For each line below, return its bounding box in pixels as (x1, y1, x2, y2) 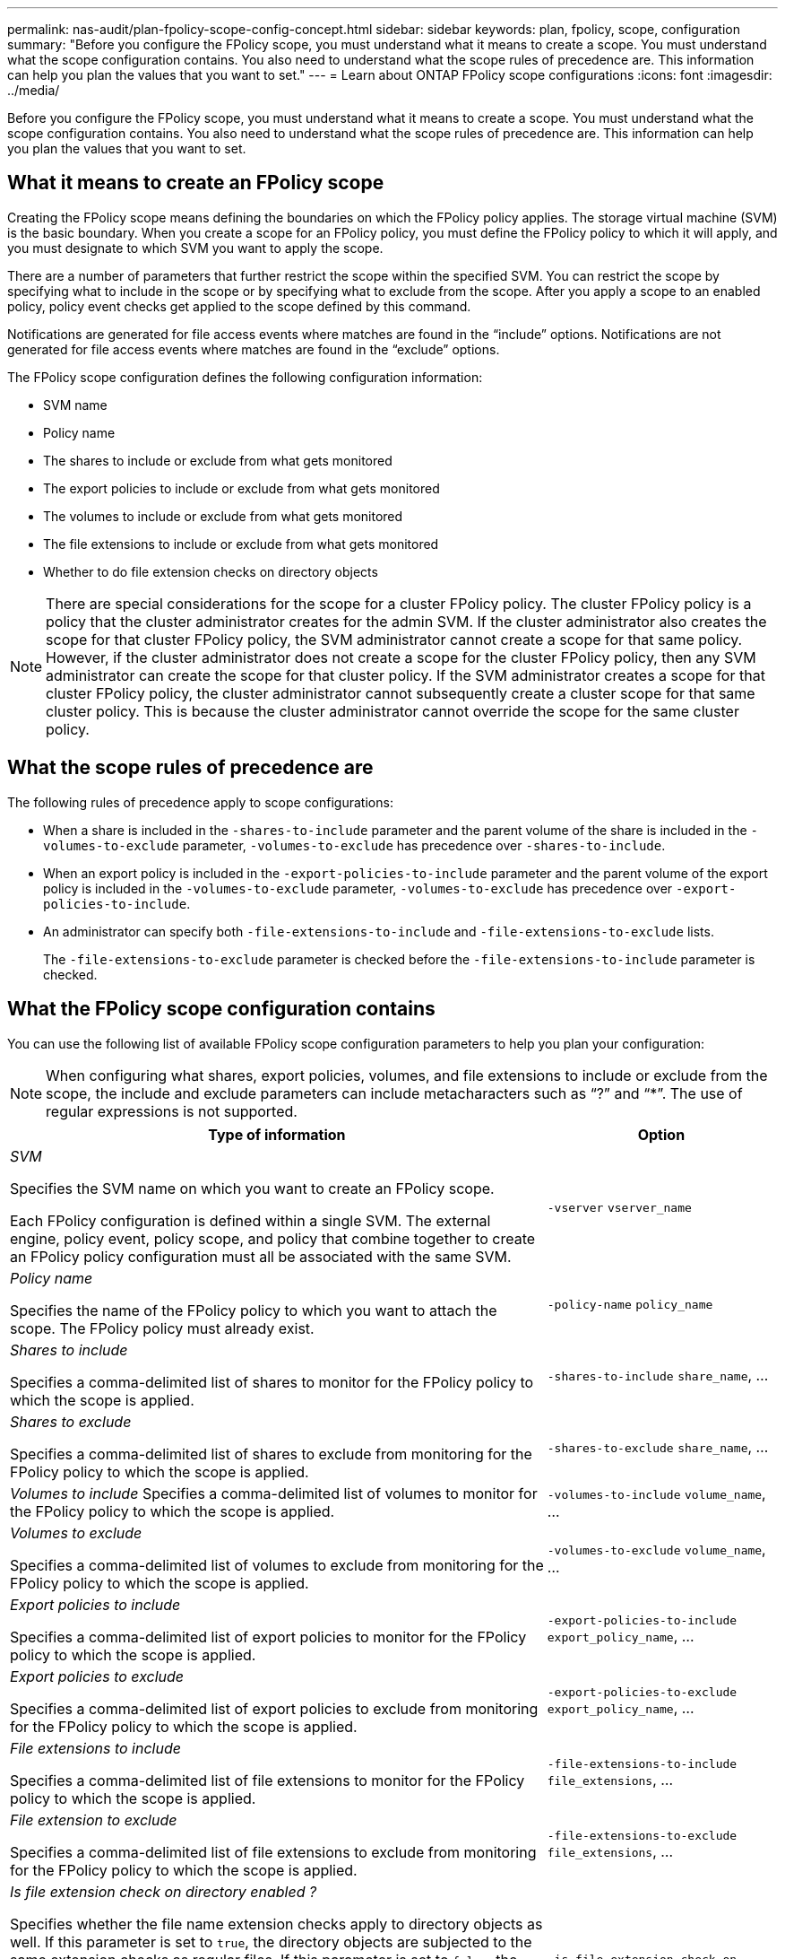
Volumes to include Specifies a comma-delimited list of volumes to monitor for (10, 1484, 538, 1502)
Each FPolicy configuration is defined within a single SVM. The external (10, 1211, 491, 1230)
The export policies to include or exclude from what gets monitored (43, 480, 440, 496)
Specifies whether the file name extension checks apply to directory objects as (10, 1914, 543, 1933)
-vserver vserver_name (547, 1200, 692, 1215)
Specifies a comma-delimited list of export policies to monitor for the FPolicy (10, 1627, 527, 1646)
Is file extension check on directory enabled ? (10, 1882, 317, 1901)
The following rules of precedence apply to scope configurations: (7, 794, 393, 810)
